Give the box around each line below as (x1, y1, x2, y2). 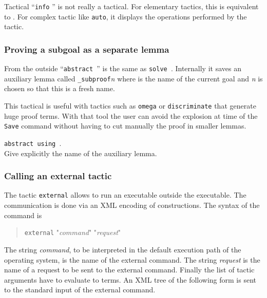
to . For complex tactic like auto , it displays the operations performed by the (4, 11, 247, 22)
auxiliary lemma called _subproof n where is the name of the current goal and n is (4, 73, 263, 83)
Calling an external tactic (4, 169, 112, 182)
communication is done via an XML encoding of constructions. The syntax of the (4, 200, 260, 210)
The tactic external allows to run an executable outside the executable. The (4, 189, 246, 200)
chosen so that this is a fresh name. (4, 83, 115, 94)
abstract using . (4, 137, 62, 148)
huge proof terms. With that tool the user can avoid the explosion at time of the (4, 110, 258, 121)
